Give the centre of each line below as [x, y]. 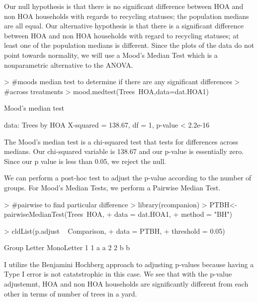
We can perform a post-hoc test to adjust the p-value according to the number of [128, 178]
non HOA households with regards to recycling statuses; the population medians [127, 16]
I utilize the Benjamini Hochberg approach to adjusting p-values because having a [129, 264]
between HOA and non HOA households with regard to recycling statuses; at [122, 35]
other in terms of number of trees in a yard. [71, 293]
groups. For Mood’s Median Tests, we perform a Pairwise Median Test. [112, 187]
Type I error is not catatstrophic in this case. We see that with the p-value [118, 274]
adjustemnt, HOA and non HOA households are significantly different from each [126, 284]
